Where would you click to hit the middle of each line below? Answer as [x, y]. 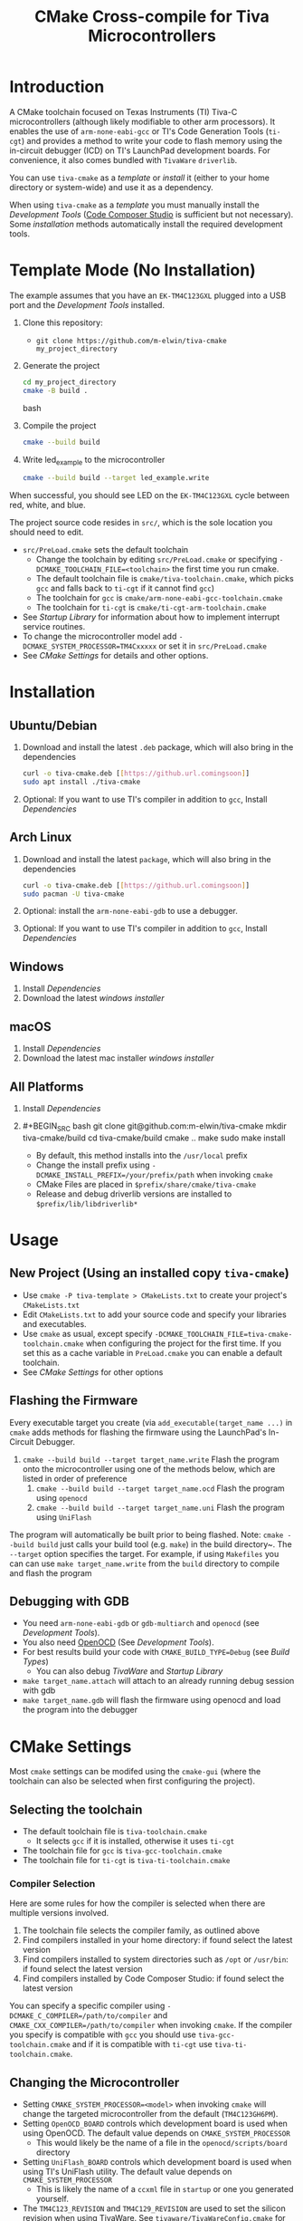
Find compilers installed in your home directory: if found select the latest [157, 1940]
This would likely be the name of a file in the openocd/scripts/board [161, 2143]
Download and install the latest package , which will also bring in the [147, 859]
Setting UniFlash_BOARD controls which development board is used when [157, 2162]
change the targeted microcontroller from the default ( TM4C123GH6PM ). [150, 2114]
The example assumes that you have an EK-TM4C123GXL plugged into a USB [148, 295]
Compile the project [59, 425]
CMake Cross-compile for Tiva [152, 17]
